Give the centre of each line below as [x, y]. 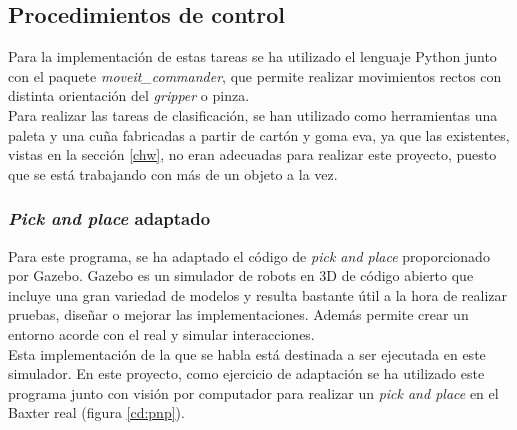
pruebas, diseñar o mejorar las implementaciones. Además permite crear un [238, 314]
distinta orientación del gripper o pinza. [129, 95]
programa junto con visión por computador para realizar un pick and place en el [253, 392]
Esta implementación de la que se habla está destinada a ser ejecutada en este [247, 353]
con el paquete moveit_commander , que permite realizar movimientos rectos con [255, 75]
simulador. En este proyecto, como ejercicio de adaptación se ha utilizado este [246, 373]
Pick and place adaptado [109, 218]
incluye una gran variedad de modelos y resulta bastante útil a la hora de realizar [258, 294]
